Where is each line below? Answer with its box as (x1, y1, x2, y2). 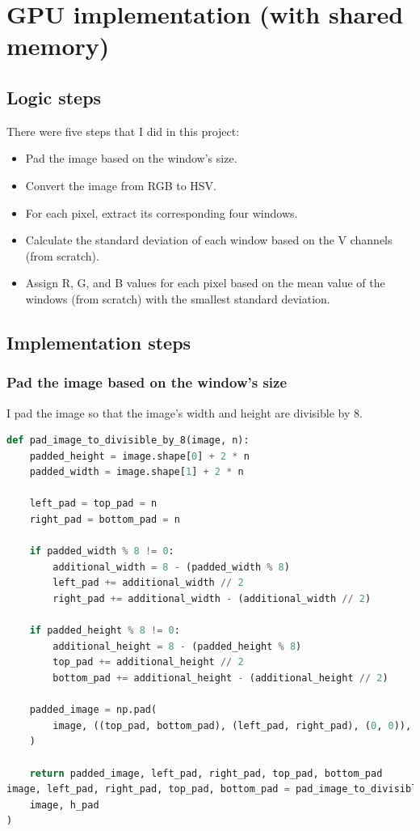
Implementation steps (6, 329, 191, 354)
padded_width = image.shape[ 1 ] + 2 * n (29, 466, 244, 478)
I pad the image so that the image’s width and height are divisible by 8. (6, 404, 363, 421)
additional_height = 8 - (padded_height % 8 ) (52, 640, 302, 652)
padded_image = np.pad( (29, 704, 157, 716)
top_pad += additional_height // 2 (52, 656, 244, 668)
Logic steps (6, 84, 102, 109)
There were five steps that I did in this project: (6, 122, 240, 139)
